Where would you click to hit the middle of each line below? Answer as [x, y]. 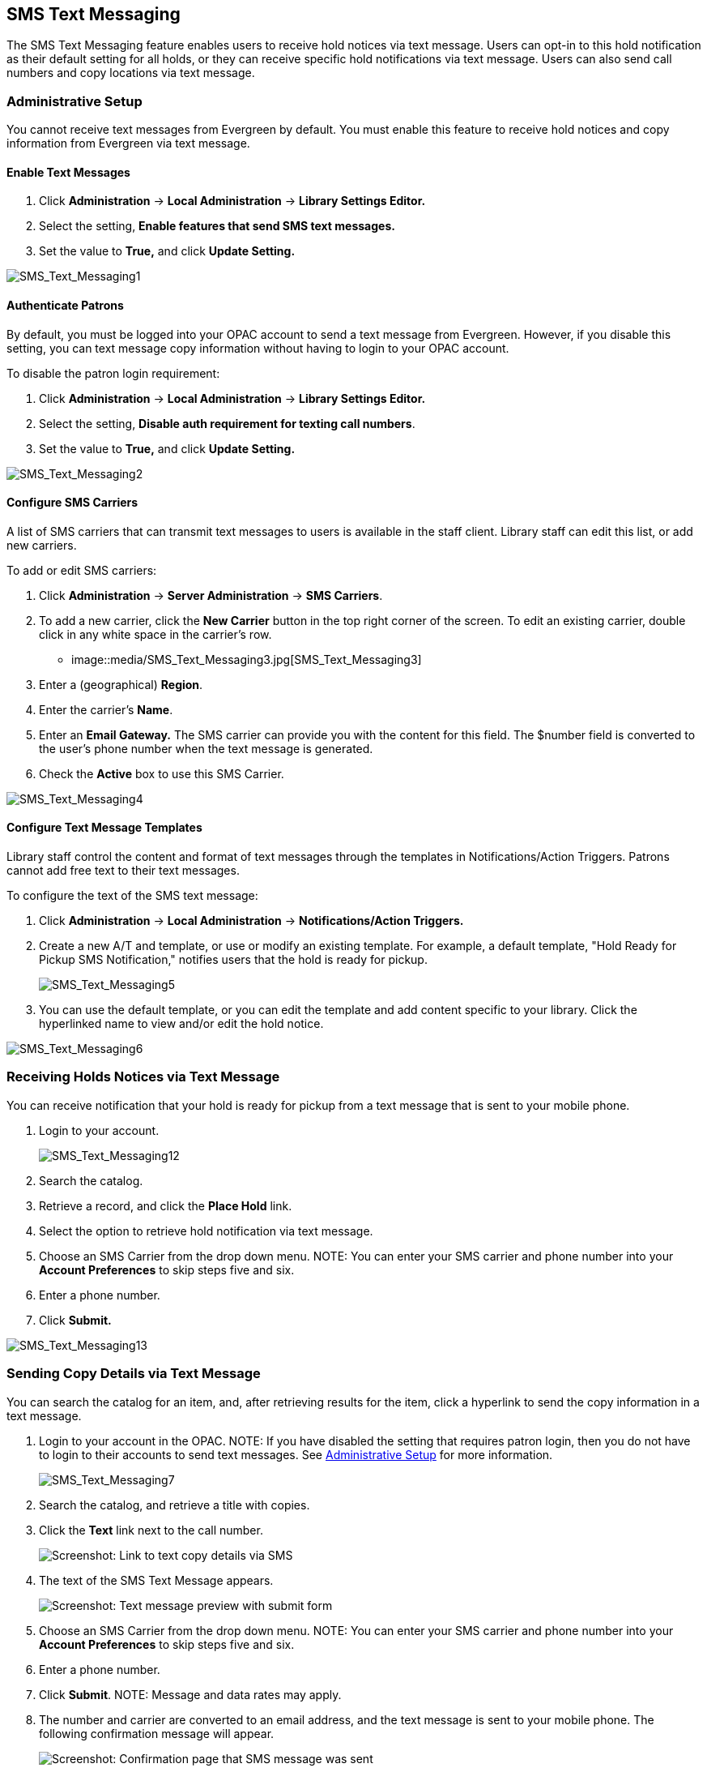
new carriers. [42, 545]
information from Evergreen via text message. [128, 143]
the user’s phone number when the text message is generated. [206, 748]
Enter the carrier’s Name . [106, 709]
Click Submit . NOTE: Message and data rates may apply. [190, 1694]
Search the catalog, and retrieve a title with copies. [175, 1505]
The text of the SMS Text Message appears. [156, 1580]
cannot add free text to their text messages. [123, 871]
